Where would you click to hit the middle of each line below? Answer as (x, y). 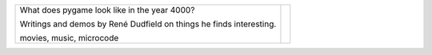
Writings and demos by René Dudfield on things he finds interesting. (148, 24)
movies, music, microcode (69, 38)
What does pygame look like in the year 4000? (107, 10)
